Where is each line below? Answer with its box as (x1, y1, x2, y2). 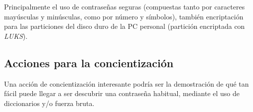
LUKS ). (4, 30, 28, 41)
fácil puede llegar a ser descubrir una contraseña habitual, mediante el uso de (4, 88, 240, 99)
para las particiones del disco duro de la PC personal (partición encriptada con (4, 21, 245, 31)
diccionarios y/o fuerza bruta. (4, 98, 95, 108)
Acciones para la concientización (4, 55, 174, 70)
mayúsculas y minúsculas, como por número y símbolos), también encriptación (4, 11, 244, 21)
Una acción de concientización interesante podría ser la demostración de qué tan (4, 78, 249, 89)
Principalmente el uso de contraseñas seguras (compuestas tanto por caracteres (4, 1, 245, 11)
